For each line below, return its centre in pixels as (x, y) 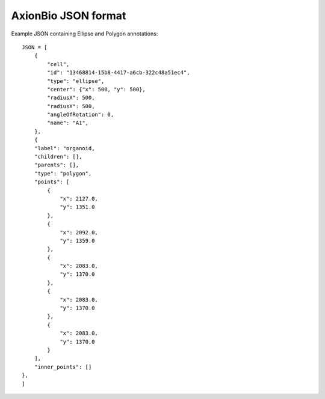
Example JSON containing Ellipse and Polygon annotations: (85, 34)
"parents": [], (57, 165)
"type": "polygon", (63, 173)
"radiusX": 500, (71, 98)
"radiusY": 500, (71, 106)
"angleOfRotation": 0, (81, 115)
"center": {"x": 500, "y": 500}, (96, 89)
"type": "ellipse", (76, 81)
